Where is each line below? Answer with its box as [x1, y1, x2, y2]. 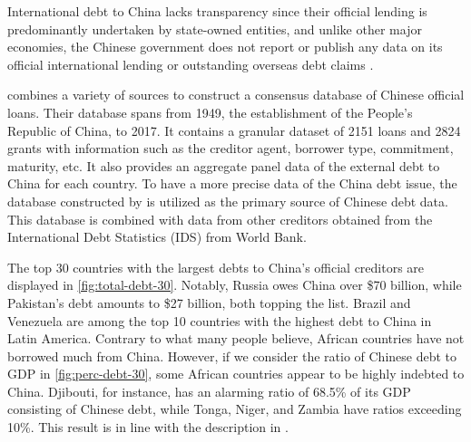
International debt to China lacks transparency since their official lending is [7, 2, 427, 20]
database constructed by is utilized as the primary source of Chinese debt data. [7, 191, 448, 210]
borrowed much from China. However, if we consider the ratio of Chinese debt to [7, 346, 457, 365]
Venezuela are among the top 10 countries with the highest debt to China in [7, 311, 432, 330]
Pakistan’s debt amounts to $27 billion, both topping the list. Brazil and [7, 293, 411, 312]
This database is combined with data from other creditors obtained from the [7, 209, 433, 228]
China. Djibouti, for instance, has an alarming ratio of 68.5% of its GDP [7, 381, 411, 400]
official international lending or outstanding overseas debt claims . [7, 54, 374, 73]
